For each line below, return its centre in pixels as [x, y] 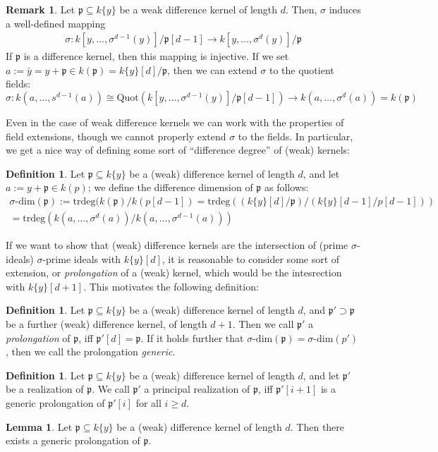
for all [148, 402]
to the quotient [302, 69]
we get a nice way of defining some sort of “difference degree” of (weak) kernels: [178, 150]
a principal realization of [197, 389]
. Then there [317, 426]
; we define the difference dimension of [170, 187]
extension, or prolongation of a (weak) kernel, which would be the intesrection [174, 273]
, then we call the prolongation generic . [91, 352]
